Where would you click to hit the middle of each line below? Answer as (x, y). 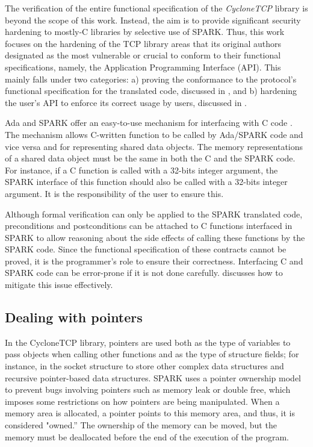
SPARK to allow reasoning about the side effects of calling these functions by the (155, 237)
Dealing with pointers (74, 317)
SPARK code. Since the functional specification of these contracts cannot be (146, 249)
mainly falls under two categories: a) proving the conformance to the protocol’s (151, 79)
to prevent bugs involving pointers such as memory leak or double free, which (148, 389)
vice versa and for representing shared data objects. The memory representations (154, 146)
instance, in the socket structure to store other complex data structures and (144, 366)
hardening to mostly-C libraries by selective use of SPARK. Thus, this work (145, 32)
